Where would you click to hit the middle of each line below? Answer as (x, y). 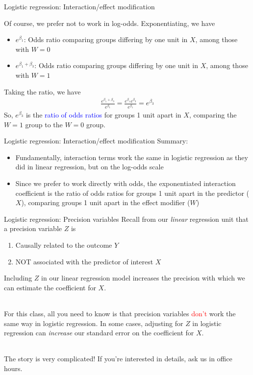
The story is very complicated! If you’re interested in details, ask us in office (118, 359)
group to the (44, 124)
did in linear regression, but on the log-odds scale (89, 167)
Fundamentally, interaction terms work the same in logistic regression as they (132, 157)
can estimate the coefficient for (50, 287)
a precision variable (33, 228)
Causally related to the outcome (64, 245)
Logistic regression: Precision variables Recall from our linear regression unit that (126, 219)
